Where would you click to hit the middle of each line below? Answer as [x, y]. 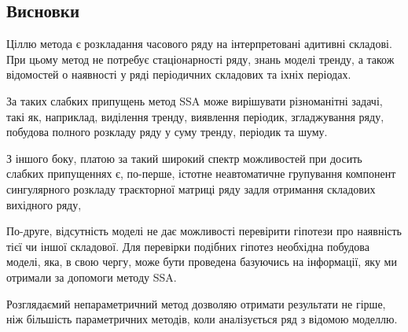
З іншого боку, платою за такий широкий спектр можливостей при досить [184, 158]
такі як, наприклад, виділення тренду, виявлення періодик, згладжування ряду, [195, 116]
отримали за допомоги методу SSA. [92, 277]
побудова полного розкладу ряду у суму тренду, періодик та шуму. [167, 132]
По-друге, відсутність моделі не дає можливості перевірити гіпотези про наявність [204, 231]
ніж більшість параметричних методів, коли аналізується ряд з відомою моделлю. [202, 319]
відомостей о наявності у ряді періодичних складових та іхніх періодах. [179, 74]
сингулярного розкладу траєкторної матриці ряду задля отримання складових [191, 188]
